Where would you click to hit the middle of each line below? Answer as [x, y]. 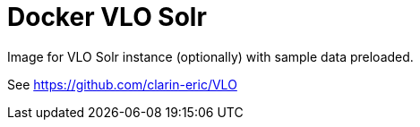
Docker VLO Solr [107, 17]
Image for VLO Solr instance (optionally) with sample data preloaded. [210, 56]
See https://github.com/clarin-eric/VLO [122, 84]
